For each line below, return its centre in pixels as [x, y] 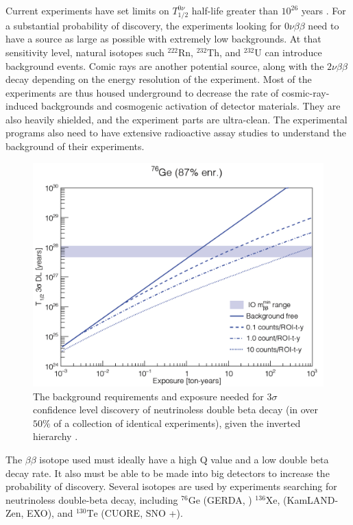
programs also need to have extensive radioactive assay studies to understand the [176, 133]
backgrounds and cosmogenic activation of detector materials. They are [191, 106]
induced [22, 106]
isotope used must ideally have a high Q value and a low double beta [184, 459]
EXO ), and [50, 513]
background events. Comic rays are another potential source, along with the [165, 65]
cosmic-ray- [306, 92]
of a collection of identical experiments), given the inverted [177, 423]
